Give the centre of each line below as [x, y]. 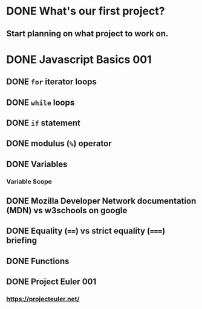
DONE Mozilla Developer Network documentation [101, 201]
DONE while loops [41, 102]
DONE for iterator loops [51, 82]
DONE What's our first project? [86, 11]
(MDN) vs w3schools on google [67, 211]
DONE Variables [37, 164]
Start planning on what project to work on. [87, 34]
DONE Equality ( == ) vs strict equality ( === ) [86, 231]
